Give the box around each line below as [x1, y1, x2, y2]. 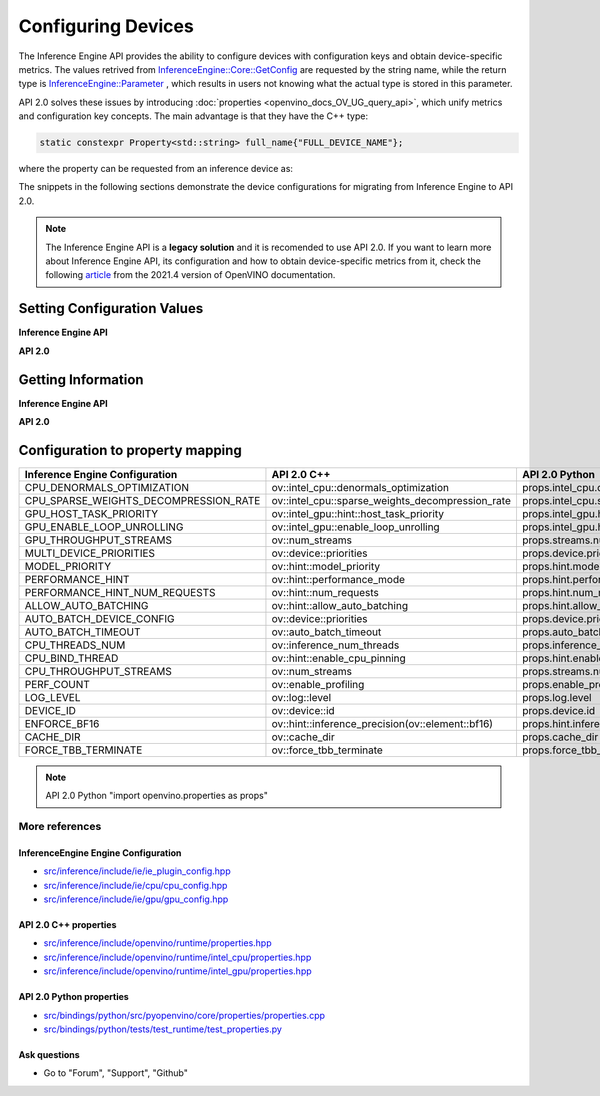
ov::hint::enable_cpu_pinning [271, 651, 407, 665]
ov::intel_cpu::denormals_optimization [271, 480, 450, 494]
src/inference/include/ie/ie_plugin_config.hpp [43, 865, 232, 877]
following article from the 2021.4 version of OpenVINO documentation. [45, 269, 336, 281]
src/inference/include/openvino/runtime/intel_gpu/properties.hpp [43, 965, 312, 977]
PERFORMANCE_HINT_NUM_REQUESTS [24, 585, 216, 599]
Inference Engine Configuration [24, 467, 178, 481]
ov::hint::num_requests [271, 585, 379, 599]
